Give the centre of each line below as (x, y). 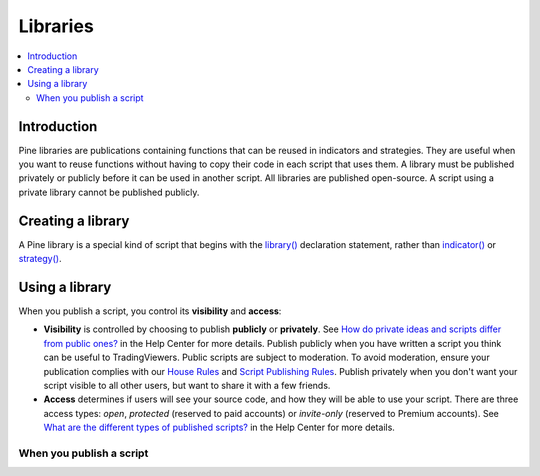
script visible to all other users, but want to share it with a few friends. (187, 385)
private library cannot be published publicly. (109, 192)
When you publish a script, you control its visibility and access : (150, 311)
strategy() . (40, 259)
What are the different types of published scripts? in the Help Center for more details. (219, 427)
